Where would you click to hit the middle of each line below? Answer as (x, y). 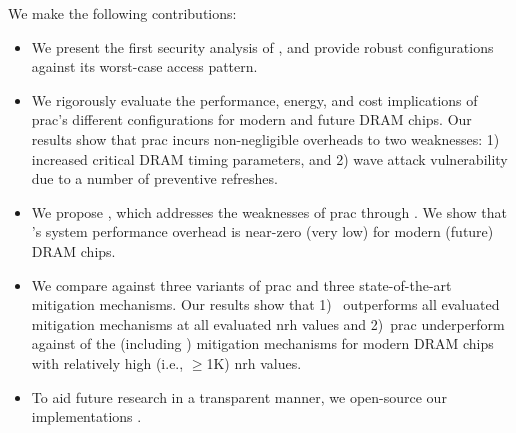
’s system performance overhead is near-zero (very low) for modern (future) (262, 231)
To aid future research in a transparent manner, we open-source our (239, 396)
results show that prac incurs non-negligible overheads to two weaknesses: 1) (265, 138)
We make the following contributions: (122, 13)
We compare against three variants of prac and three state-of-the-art (241, 284)
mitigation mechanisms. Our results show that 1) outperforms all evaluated (265, 304)
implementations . (86, 416)
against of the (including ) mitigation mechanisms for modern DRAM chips (262, 343)
